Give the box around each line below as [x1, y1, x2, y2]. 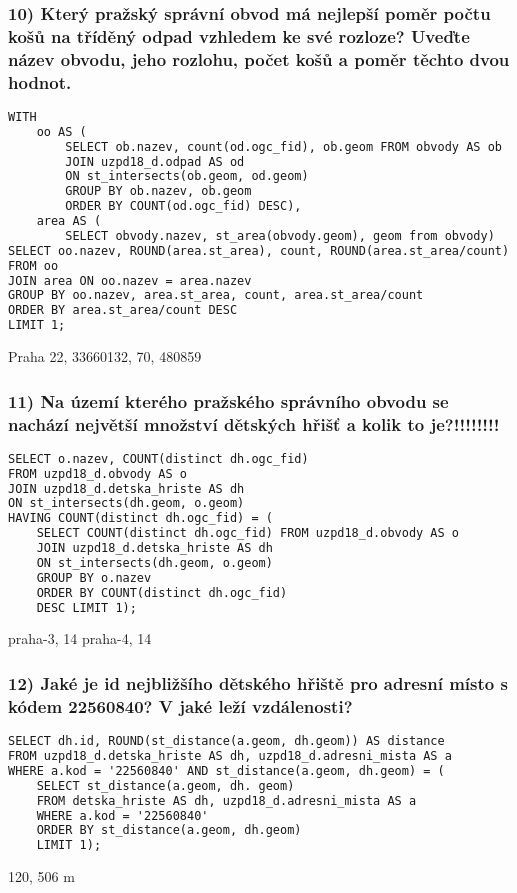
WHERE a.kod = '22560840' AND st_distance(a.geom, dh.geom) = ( [8, 763, 445, 778]
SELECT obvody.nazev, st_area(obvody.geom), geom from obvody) [65, 228, 495, 243]
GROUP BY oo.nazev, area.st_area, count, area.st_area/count [8, 288, 424, 303]
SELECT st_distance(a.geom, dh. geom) [36, 778, 295, 793]
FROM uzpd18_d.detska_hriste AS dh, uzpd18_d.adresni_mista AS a [8, 749, 452, 764]
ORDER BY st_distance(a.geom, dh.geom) [36, 823, 302, 838]
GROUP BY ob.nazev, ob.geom [65, 184, 252, 199]
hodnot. [8, 69, 72, 94]
